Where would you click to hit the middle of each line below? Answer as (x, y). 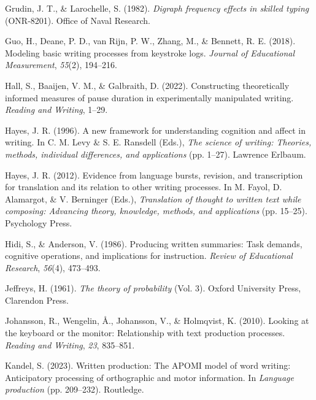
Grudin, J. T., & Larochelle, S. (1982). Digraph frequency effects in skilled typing (157, 8)
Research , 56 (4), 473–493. (53, 267)
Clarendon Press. (37, 300)
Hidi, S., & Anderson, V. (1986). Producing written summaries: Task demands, (154, 243)
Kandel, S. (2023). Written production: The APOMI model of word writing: (148, 365)
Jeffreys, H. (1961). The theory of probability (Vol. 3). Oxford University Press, (153, 288)
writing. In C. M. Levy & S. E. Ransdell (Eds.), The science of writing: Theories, (158, 142)
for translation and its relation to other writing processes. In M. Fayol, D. (144, 187)
